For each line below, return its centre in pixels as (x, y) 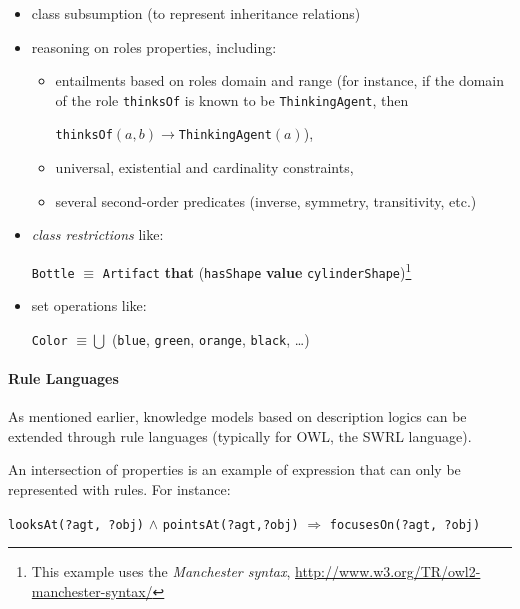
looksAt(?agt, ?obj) (76, 524)
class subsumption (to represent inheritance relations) (196, 13)
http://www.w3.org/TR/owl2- (388, 571)
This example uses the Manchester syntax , (161, 571)
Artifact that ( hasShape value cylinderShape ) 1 (257, 270)
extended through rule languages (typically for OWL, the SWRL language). (240, 435)
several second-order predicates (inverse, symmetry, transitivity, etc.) (266, 200)
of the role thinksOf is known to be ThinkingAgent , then (232, 99)
